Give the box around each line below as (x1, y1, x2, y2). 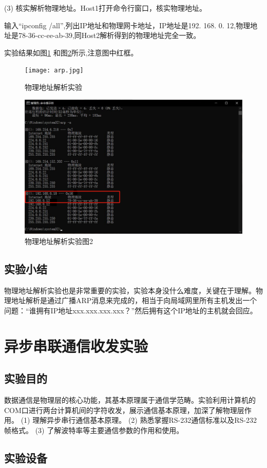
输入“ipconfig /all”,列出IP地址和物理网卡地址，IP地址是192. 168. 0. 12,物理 (4, 20, 251, 30)
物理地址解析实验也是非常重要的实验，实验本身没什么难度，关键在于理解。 (4, 285, 256, 295)
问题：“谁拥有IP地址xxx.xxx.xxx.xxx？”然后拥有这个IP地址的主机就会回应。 (4, 305, 257, 315)
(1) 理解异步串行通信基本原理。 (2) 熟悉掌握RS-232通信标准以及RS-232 (21, 415, 257, 425)
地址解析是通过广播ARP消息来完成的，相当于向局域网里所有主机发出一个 (11, 295, 257, 306)
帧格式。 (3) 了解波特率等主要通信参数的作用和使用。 (4, 424, 184, 435)
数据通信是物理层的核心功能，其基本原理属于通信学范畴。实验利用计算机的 (4, 395, 256, 405)
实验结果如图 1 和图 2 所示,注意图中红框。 (4, 47, 138, 58)
